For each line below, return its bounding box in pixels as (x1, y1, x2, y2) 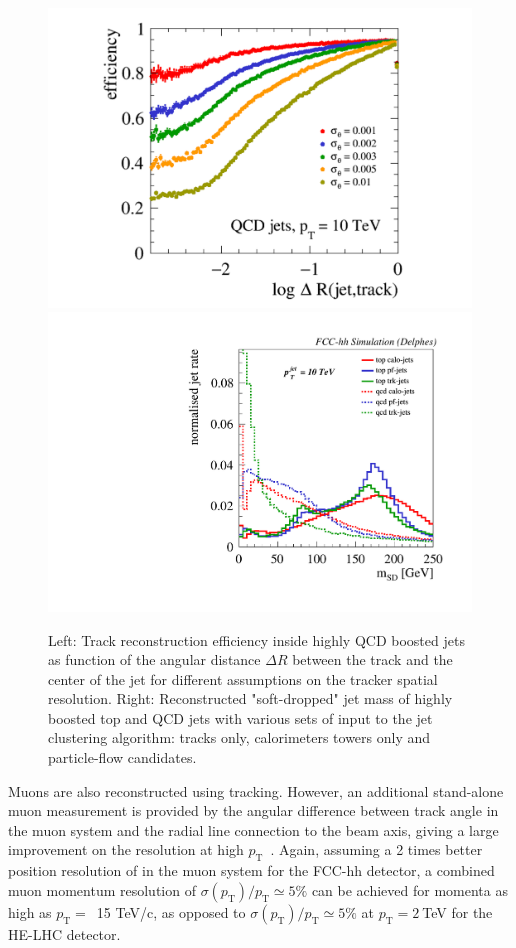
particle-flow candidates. (48, 747, 197, 768)
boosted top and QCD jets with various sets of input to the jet (48, 707, 433, 728)
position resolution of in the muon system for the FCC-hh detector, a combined (8, 860, 495, 881)
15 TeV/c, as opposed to (96, 901, 246, 922)
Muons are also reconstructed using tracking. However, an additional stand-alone (8, 780, 504, 801)
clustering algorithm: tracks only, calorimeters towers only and (48, 727, 431, 748)
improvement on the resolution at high (8, 839, 244, 860)
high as (8, 901, 52, 922)
